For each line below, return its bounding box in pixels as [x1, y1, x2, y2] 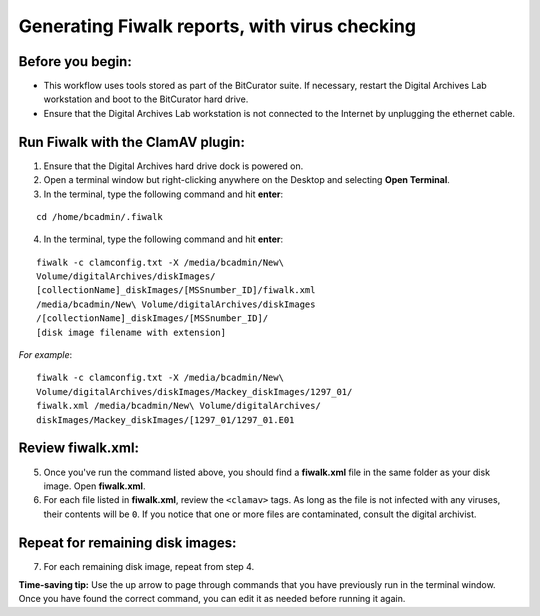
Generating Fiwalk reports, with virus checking [18, 15, 417, 37]
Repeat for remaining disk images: [18, 534, 237, 551]
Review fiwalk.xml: [18, 440, 140, 457]
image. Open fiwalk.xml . [43, 480, 146, 492]
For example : [18, 349, 73, 361]
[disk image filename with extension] [36, 326, 227, 338]
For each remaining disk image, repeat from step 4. [43, 560, 255, 572]
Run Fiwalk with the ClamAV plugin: [18, 133, 245, 150]
